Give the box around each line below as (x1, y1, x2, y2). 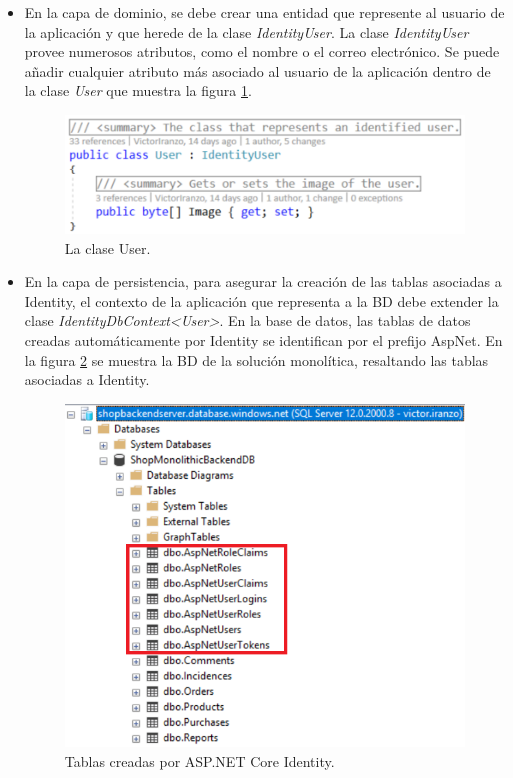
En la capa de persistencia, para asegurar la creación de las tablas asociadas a (24, 271, 502, 292)
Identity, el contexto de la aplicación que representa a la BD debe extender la (24, 290, 499, 311)
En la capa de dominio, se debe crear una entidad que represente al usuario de (24, 2, 505, 22)
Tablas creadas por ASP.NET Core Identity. (64, 750, 335, 771)
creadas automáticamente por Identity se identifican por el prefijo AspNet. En (24, 330, 503, 351)
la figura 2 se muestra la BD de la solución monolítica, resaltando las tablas (24, 349, 489, 370)
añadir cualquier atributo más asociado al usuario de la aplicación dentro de (24, 60, 491, 81)
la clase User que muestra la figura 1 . (24, 80, 252, 101)
